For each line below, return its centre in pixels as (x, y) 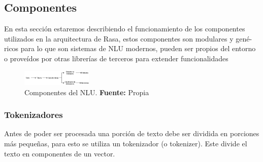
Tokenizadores (34, 115)
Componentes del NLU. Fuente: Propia (87, 92)
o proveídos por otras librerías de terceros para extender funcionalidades (116, 58)
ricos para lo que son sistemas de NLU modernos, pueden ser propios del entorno (130, 48)
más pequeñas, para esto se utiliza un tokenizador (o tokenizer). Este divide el (126, 143)
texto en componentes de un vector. (60, 153)
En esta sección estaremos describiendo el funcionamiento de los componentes (125, 29)
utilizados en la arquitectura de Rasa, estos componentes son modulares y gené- (128, 38)
